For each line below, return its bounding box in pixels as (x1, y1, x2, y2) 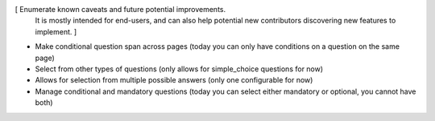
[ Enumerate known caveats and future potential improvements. (14, 5, 226, 14)
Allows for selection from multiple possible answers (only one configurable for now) (35, 75, 313, 85)
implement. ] (35, 26, 77, 36)
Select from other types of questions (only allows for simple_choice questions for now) (35, 64, 324, 74)
